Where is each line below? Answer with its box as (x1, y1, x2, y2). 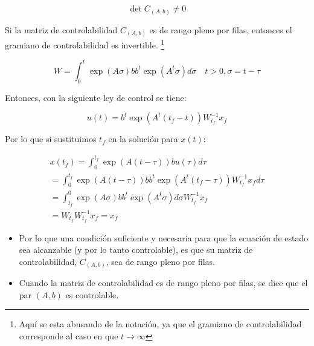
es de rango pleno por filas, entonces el (149, 23, 292, 36)
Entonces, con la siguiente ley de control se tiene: (5, 91, 187, 103)
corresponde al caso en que (19, 330, 118, 342)
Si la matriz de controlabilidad (5, 23, 118, 36)
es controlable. (65, 288, 119, 301)
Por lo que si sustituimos (5, 132, 97, 145)
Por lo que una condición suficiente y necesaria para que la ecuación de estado (19, 231, 309, 244)
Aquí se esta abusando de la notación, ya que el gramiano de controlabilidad (19, 318, 302, 330)
